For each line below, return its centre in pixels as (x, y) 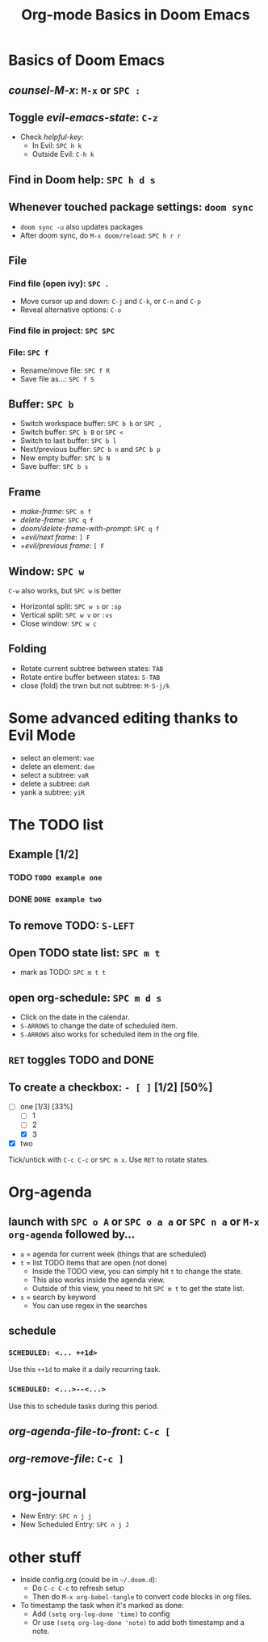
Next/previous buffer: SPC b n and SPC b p (90, 450)
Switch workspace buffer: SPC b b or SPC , (91, 424)
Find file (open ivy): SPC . (59, 283)
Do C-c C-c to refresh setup (78, 1588)
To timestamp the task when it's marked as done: (102, 1606)
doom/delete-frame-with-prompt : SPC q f (90, 529)
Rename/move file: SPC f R (65, 370)
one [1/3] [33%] (46, 1107)
